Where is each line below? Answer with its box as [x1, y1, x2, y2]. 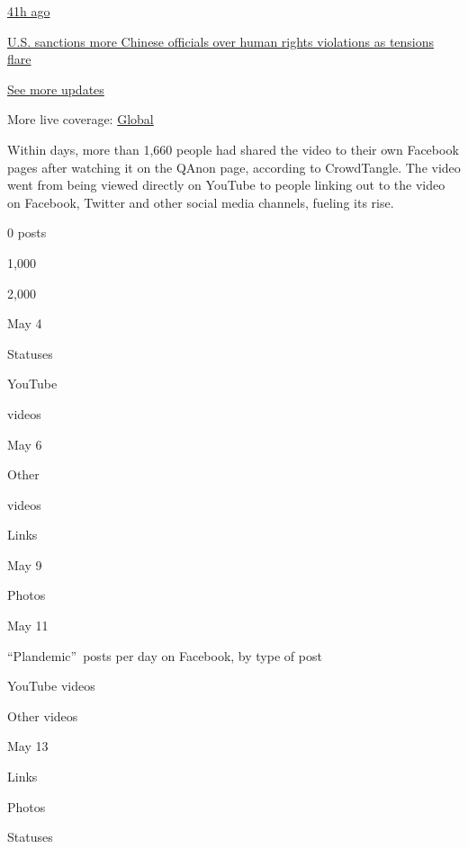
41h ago [7, 2, 50, 20]
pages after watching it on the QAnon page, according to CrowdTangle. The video [7, 157, 461, 176]
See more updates [7, 79, 104, 98]
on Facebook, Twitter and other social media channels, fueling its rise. [7, 192, 394, 211]
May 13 [7, 737, 49, 755]
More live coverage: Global [7, 110, 154, 129]
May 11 [7, 616, 49, 635]
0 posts [7, 223, 47, 242]
